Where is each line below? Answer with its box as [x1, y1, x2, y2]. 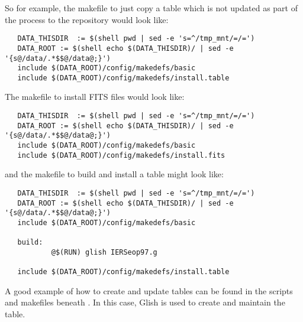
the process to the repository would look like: [5, 13, 169, 25]
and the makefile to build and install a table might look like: [5, 168, 224, 180]
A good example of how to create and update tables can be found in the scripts [5, 284, 293, 297]
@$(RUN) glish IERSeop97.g [51, 248, 157, 256]
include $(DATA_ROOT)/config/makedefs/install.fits [17, 151, 225, 160]
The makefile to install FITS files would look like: [5, 90, 185, 103]
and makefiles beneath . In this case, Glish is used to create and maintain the [5, 296, 285, 308]
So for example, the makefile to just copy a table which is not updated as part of [5, 2, 298, 14]
